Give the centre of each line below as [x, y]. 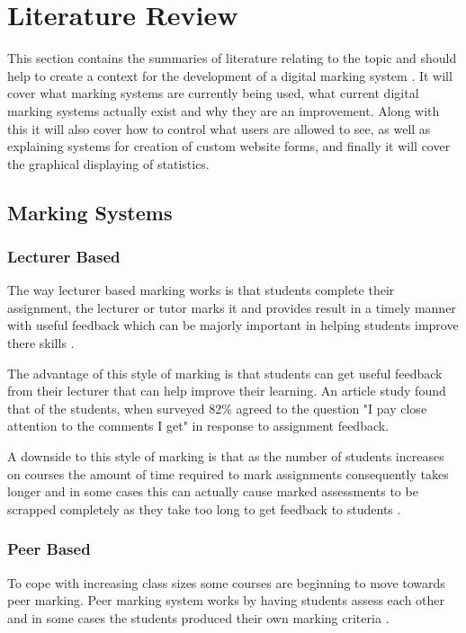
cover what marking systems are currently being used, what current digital [213, 93]
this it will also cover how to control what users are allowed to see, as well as [219, 128]
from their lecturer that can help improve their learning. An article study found [227, 391]
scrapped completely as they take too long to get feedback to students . [204, 508]
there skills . [41, 343]
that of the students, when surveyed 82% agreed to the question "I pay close [217, 408]
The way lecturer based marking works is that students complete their [201, 290]
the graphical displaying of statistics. [108, 163]
